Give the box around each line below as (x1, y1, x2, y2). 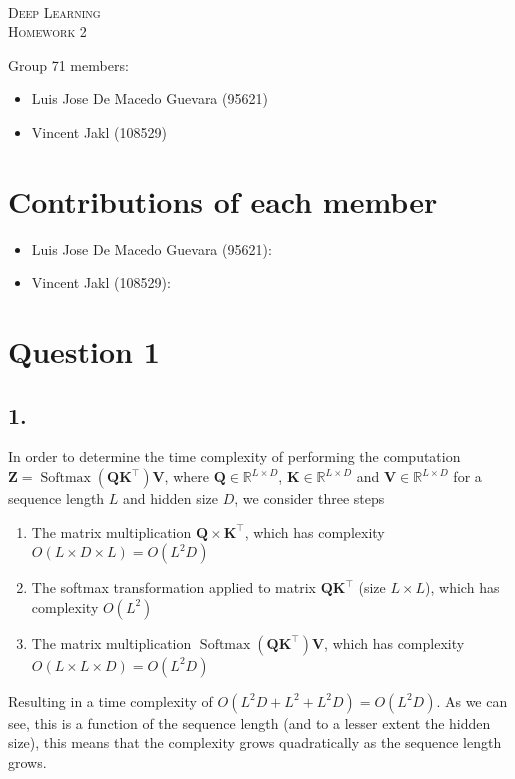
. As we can (436, 690, 508, 711)
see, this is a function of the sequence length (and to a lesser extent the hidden (8, 712, 491, 733)
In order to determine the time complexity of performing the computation (8, 446, 461, 467)
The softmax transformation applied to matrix (31, 577, 316, 598)
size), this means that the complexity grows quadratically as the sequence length (8, 732, 502, 753)
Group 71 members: (8, 54, 129, 75)
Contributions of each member (8, 180, 438, 221)
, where (164, 466, 209, 487)
